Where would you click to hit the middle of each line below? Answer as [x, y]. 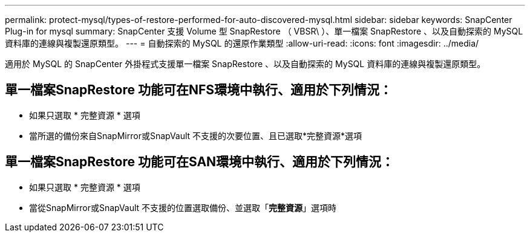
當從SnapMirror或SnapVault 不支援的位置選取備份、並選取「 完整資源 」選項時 [183, 207]
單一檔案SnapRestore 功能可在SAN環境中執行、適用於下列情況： [200, 162]
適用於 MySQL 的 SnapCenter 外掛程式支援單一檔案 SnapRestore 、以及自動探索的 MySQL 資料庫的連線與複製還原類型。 [245, 64]
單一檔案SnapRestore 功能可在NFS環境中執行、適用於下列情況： [199, 90]
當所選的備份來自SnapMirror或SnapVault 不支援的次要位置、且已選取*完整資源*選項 [196, 135]
